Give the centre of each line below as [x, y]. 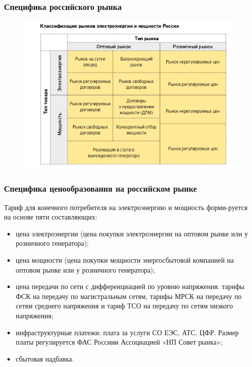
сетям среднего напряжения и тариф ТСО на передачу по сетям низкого [124, 306]
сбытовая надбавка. [45, 358]
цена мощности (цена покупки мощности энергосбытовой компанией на [125, 260]
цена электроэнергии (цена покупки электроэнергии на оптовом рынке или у [132, 233]
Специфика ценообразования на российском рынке [100, 188]
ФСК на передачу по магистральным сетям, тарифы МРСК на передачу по [129, 296]
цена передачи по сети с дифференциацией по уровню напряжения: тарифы [130, 286]
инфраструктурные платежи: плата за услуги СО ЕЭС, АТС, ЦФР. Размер [127, 332]
